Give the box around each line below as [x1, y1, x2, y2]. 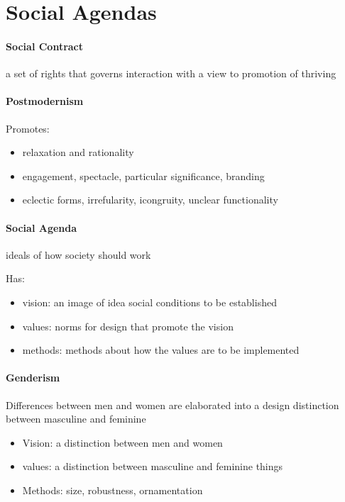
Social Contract [6, 38, 84, 53]
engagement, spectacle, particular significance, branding [22, 168, 265, 183]
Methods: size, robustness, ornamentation [22, 482, 203, 497]
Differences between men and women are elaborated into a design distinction [6, 397, 339, 412]
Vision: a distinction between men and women [22, 435, 223, 450]
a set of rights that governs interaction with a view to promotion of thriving [6, 66, 336, 81]
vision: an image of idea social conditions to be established [22, 294, 277, 309]
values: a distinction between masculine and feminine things [22, 459, 283, 474]
